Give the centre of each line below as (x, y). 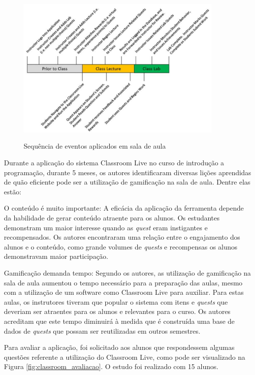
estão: (13, 191)
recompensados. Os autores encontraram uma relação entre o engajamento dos (122, 237)
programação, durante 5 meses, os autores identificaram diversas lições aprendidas (128, 172)
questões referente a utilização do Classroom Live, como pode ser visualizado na (125, 357)
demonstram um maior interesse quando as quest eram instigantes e (106, 227)
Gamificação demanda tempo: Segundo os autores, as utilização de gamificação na (127, 272)
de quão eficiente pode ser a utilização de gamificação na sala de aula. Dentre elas (127, 182)
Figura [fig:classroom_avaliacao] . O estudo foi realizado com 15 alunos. (111, 366)
